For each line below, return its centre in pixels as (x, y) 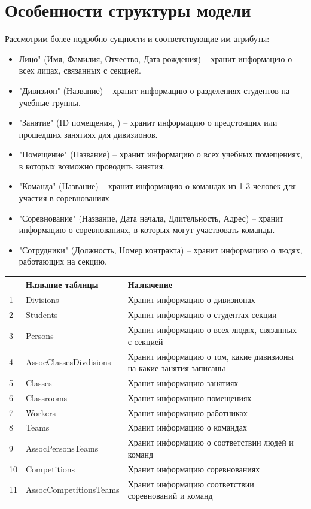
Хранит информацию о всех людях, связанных (212, 330)
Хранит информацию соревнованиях (194, 469)
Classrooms (47, 397)
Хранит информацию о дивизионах (191, 300)
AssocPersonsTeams (62, 448)
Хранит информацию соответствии (191, 484)
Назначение (150, 284)
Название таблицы (62, 284)
